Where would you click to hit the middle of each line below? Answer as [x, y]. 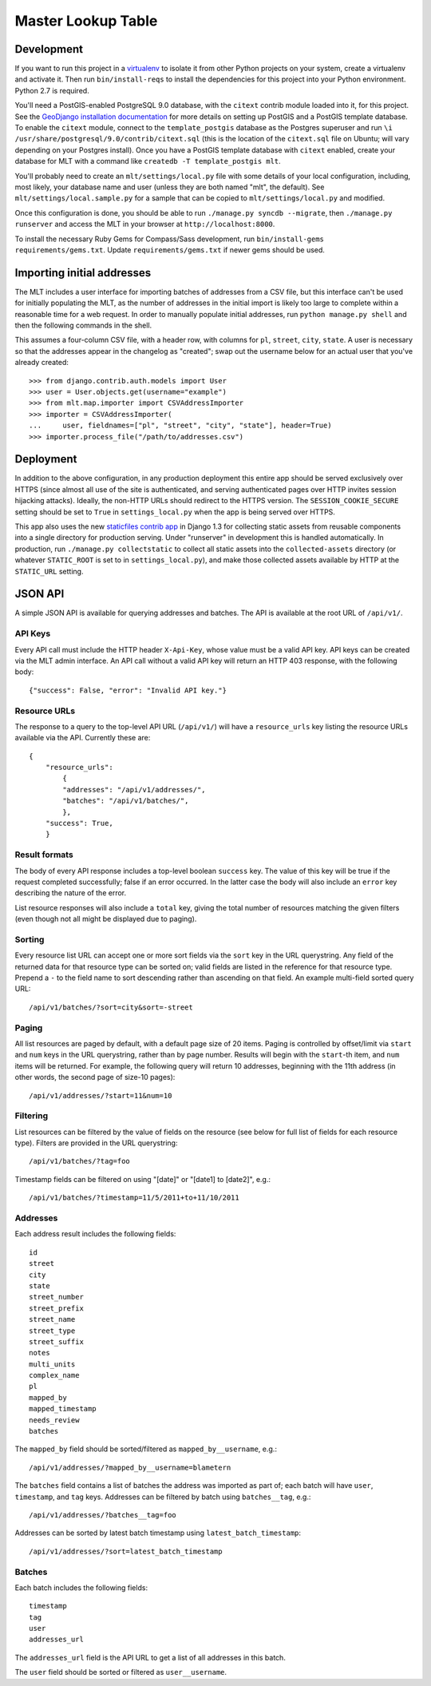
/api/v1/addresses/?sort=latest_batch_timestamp [126, 1551]
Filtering [31, 1116]
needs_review [54, 1420]
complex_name [54, 1375]
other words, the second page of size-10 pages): [95, 1077]
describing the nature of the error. [71, 893]
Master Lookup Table [86, 21]
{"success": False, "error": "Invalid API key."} [128, 690]
